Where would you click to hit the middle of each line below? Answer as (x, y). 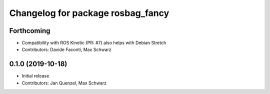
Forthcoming (30, 31)
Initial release (35, 76)
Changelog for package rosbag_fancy (89, 13)
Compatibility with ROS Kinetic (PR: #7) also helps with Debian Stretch (94, 43)
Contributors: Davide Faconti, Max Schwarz (67, 49)
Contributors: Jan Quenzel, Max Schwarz (64, 83)
